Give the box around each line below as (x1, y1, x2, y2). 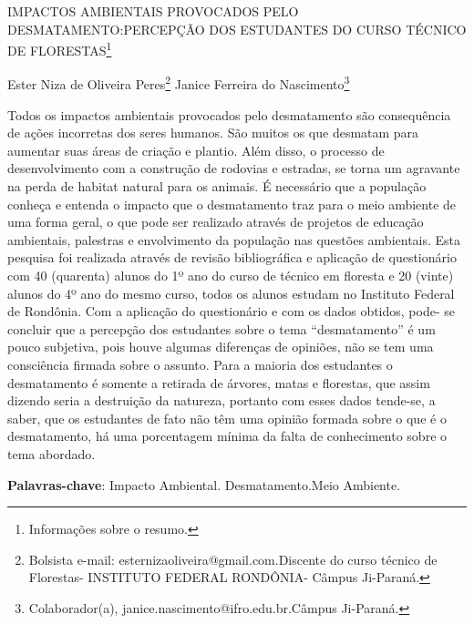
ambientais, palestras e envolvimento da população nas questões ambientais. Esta (7, 230, 461, 249)
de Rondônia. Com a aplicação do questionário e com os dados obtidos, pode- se (7, 302, 455, 321)
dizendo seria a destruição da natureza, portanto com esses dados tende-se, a (7, 391, 436, 410)
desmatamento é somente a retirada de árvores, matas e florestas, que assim (7, 373, 430, 392)
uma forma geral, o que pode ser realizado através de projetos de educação (7, 212, 424, 231)
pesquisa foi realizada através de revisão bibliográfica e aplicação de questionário (7, 248, 457, 267)
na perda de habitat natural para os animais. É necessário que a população (7, 177, 427, 196)
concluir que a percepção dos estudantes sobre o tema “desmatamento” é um (7, 319, 436, 338)
